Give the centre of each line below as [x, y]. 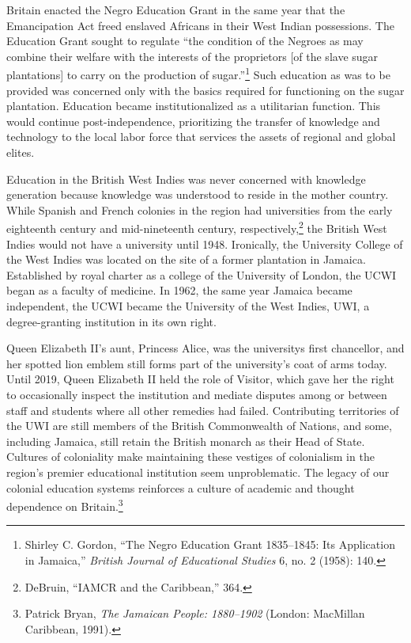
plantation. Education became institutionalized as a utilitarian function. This [194, 106]
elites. [21, 152]
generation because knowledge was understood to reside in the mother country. [198, 194]
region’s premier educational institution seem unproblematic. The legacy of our [198, 472]
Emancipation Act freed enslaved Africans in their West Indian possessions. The [200, 25]
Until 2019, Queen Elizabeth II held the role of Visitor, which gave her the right [200, 379]
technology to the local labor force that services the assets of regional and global [201, 137]
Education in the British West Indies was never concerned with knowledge [186, 179]
